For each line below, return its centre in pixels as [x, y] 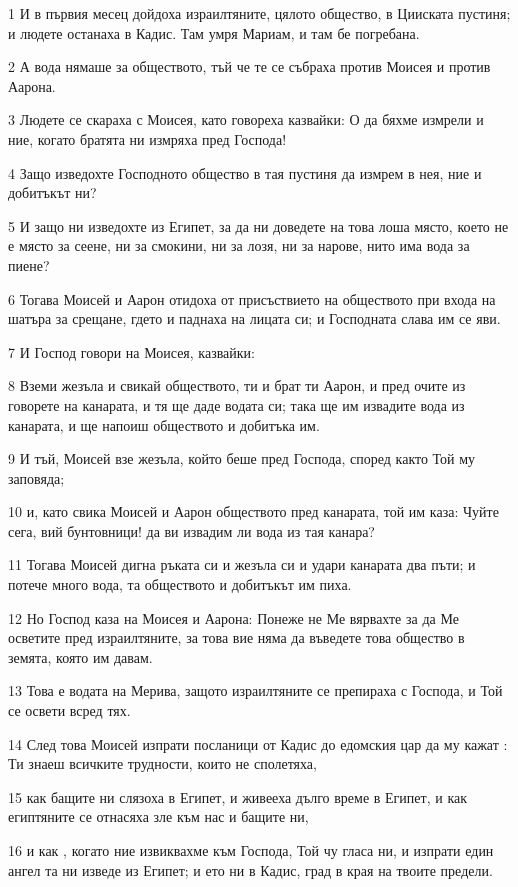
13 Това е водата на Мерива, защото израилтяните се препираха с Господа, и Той [255, 690]
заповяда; [36, 477]
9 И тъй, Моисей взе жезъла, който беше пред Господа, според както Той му [242, 458]
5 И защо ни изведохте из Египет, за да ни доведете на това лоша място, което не [258, 225]
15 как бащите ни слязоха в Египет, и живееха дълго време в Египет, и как [237, 796]
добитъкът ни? [52, 192]
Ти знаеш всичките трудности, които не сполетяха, [162, 763]
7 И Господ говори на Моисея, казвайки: [131, 351]
